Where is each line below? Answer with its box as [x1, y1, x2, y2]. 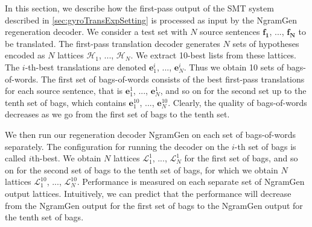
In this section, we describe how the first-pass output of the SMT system [5, 2, 274, 14]
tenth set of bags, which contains [5, 96, 126, 108]
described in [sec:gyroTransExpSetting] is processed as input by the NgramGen [5, 13, 298, 26]
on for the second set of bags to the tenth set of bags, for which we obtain [5, 163, 278, 176]
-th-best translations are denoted [25, 60, 147, 73]
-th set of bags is [234, 140, 296, 152]
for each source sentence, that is [5, 84, 123, 97]
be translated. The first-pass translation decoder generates [5, 37, 220, 49]
